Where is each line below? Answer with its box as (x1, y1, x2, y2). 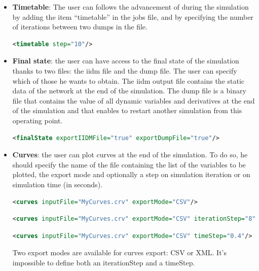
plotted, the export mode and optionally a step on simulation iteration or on (12, 169, 250, 180)
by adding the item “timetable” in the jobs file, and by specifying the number (12, 11, 253, 22)
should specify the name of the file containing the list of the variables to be (12, 159, 246, 170)
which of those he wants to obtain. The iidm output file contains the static (12, 75, 245, 86)
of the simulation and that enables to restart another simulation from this (12, 105, 242, 116)
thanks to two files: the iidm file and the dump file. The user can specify (12, 65, 237, 76)
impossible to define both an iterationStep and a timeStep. (12, 257, 195, 267)
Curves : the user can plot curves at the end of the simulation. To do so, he (12, 149, 248, 160)
